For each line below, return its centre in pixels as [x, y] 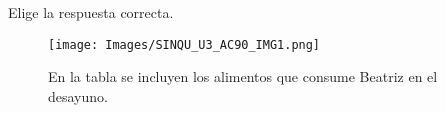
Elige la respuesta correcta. [91, 12]
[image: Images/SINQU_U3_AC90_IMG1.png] [184, 44]
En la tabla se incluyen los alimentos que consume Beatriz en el [243, 76]
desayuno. [78, 95]
